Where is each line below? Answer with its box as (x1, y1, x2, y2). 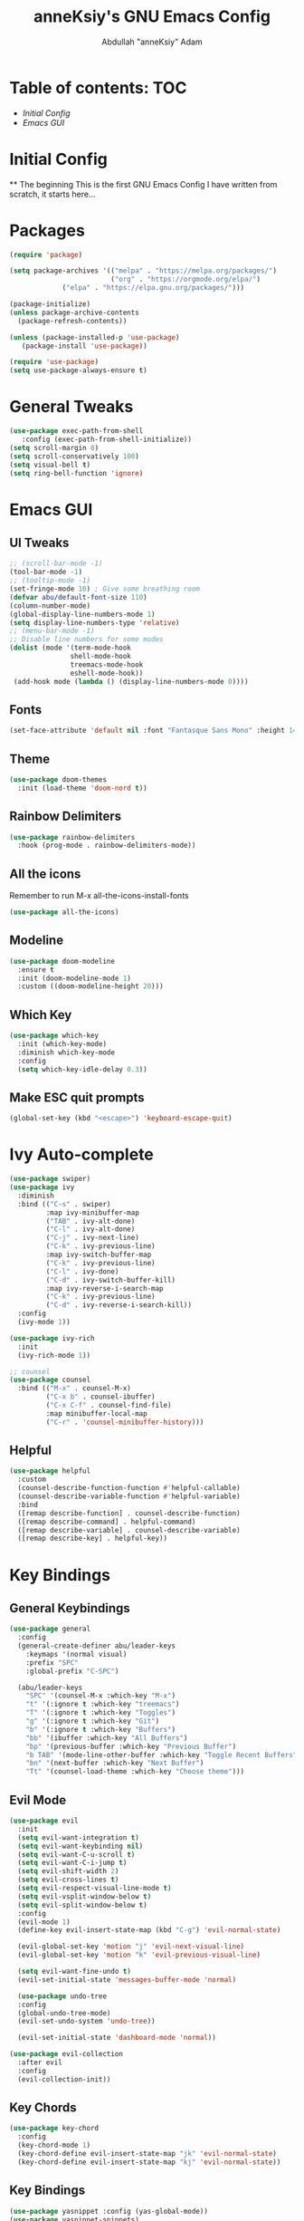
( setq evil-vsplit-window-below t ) (17, 1891, 152, 1901)
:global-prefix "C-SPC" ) (25, 1667, 119, 1676)
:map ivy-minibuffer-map (45, 1207, 140, 1217)
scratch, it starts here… (9, 188, 97, 199)
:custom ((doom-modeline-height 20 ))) (17, 982, 165, 991)
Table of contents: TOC (9, 77, 187, 98)
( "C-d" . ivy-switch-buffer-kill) (45, 1275, 176, 1284)
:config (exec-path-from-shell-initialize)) (21, 435, 193, 444)
